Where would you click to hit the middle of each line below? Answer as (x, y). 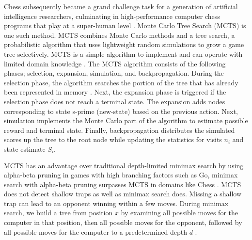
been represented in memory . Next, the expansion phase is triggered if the (115, 92)
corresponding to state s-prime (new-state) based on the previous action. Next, (121, 111)
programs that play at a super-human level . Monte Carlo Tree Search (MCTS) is (125, 25)
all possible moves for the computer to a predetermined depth (95, 232)
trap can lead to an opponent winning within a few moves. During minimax (116, 203)
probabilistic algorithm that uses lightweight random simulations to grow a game (124, 44)
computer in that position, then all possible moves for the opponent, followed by (123, 222)
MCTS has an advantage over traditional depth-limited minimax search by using (124, 165)
